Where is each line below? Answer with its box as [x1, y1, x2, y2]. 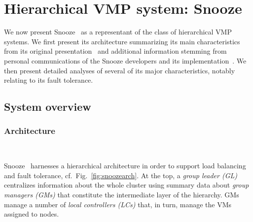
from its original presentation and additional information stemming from [4, 46, 227, 56]
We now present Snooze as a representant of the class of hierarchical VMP [4, 27, 232, 37]
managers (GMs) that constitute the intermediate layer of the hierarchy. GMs [4, 190, 239, 200]
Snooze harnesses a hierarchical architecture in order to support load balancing [4, 160, 246, 171]
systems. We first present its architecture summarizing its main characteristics [4, 36, 240, 46]
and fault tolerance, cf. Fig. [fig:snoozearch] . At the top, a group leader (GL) [4, 170, 237, 180]
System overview [4, 99, 91, 114]
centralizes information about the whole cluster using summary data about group [4, 180, 249, 190]
